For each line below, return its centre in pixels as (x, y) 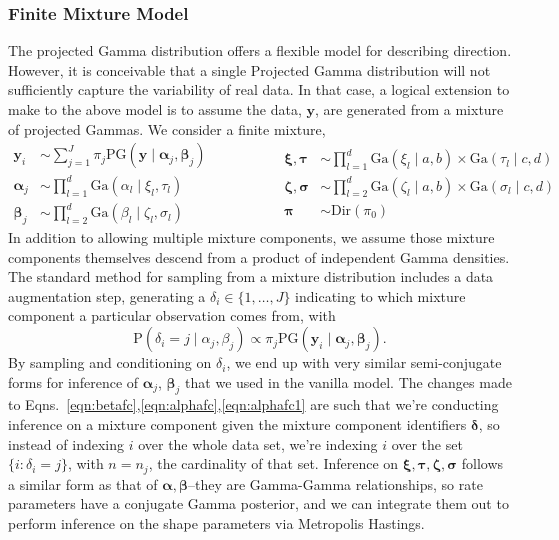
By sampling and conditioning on (110, 362)
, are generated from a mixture (409, 109)
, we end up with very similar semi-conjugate (364, 362)
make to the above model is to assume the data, (155, 109)
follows (482, 463)
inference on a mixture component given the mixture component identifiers (237, 424)
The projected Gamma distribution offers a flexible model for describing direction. (260, 50)
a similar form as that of (83, 483)
